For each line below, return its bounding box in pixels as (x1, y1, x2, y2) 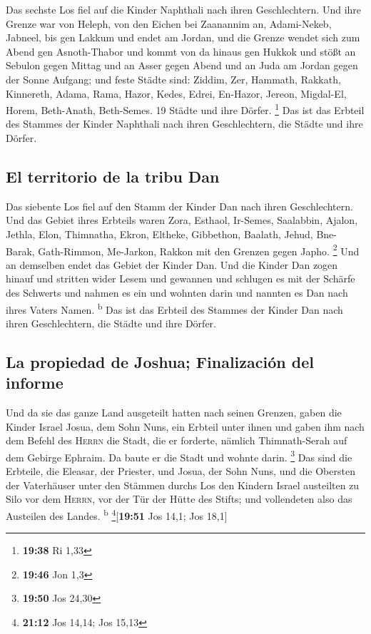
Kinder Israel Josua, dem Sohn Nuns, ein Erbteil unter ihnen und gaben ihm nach (6, 419, 365, 434)
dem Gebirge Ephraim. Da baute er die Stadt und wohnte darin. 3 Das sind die (6, 447, 352, 464)
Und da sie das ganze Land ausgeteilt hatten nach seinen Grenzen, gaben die (6, 405, 342, 420)
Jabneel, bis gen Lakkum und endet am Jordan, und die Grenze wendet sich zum (6, 30, 360, 45)
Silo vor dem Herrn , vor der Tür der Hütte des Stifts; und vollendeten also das (6, 491, 352, 506)
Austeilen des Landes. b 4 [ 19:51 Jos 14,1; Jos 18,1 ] (6, 506, 228, 523)
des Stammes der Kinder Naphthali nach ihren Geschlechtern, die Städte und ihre (6, 116, 363, 131)
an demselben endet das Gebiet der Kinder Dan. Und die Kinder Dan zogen (6, 257, 338, 272)
